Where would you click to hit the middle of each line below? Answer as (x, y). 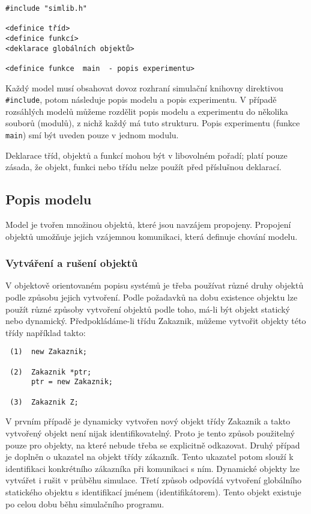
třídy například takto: (46, 332)
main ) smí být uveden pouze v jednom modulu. (92, 135)
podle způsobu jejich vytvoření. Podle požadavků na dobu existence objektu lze (152, 297)
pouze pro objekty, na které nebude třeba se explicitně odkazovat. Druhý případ (153, 445)
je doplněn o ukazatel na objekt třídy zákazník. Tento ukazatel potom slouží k (149, 457)
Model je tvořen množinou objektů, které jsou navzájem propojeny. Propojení (148, 225)
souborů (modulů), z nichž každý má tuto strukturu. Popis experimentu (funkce (153, 123)
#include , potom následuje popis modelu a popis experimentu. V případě (141, 99)
